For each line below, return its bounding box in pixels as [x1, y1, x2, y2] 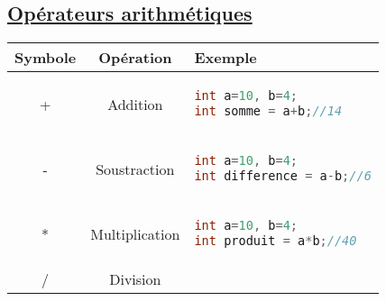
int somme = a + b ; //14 [194, 104, 343, 119]
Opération [98, 47, 172, 68]
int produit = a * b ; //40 [194, 233, 357, 249]
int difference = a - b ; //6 [194, 169, 372, 184]
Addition [107, 93, 163, 114]
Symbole [14, 47, 77, 68]
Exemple [194, 47, 257, 68]
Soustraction [96, 158, 175, 179]
